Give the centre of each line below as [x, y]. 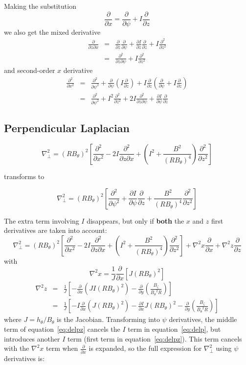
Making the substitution [40, 6]
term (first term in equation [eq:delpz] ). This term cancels [155, 338]
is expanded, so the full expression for [145, 348]
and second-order [30, 70]
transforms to [24, 176]
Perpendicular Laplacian [67, 128]
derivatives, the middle [203, 319]
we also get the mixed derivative [52, 32]
